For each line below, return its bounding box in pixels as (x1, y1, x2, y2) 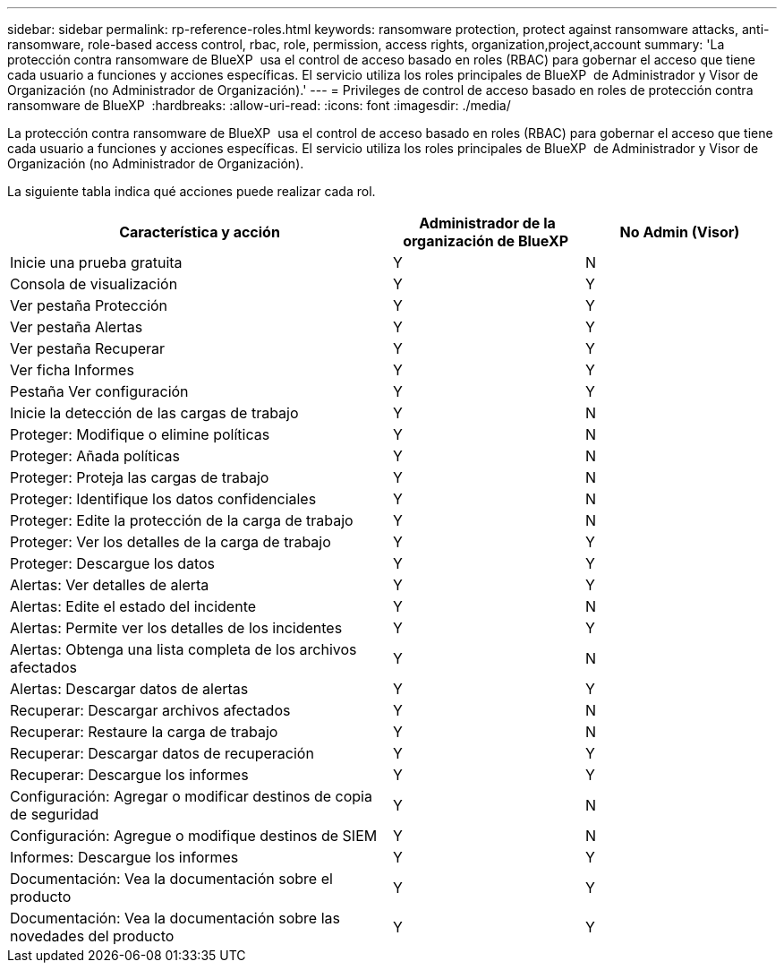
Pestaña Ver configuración (10, 382, 189, 400)
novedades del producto (10, 927, 175, 945)
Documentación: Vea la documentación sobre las (10, 909, 340, 927)
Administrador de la (419, 214, 556, 232)
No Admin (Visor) (619, 223, 740, 241)
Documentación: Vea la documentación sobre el (10, 870, 333, 888)
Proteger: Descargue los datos (10, 554, 216, 572)
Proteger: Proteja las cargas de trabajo (10, 468, 269, 486)
